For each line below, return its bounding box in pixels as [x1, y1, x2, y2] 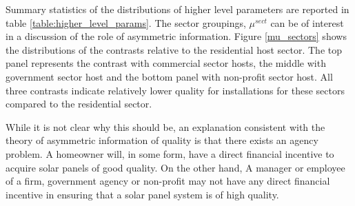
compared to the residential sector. [6, 96, 152, 111]
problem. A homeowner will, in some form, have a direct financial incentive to [6, 146, 334, 161]
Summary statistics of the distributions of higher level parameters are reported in [6, 2, 349, 16]
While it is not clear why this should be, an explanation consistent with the [6, 119, 325, 134]
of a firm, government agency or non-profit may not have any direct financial [6, 174, 330, 188]
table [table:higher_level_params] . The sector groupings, [6, 15, 246, 30]
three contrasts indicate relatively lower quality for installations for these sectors [6, 83, 345, 97]
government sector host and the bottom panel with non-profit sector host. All [6, 69, 333, 83]
